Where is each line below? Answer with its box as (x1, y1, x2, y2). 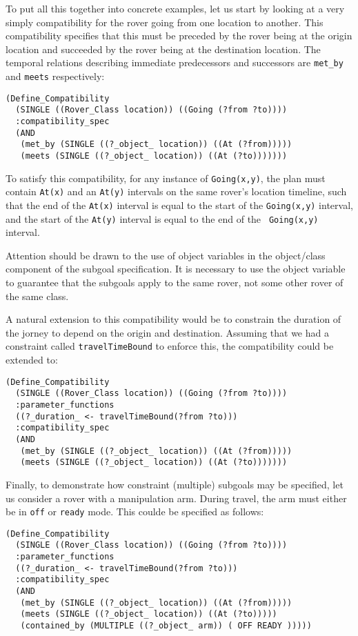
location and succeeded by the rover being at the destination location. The (6, 41, 321, 56)
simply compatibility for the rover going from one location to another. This (6, 14, 324, 29)
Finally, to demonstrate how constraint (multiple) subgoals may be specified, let (6, 477, 344, 491)
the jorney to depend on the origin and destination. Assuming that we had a (6, 325, 329, 339)
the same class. (6, 288, 69, 303)
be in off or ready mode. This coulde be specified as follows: (6, 504, 264, 519)
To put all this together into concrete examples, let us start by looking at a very (6, 1, 345, 15)
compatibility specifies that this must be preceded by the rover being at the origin (6, 28, 352, 43)
